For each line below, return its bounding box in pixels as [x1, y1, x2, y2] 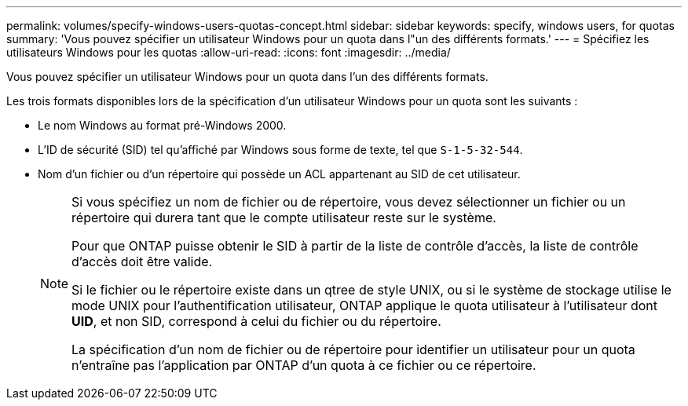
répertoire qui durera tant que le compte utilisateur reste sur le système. [71, 210, 496, 225]
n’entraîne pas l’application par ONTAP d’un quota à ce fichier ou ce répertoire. [71, 357, 536, 373]
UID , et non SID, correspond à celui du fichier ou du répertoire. [71, 313, 441, 329]
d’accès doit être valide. [71, 254, 213, 269]
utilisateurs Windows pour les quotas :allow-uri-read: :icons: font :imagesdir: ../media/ [6, 46, 451, 59]
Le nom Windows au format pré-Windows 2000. [38, 119, 287, 132]
